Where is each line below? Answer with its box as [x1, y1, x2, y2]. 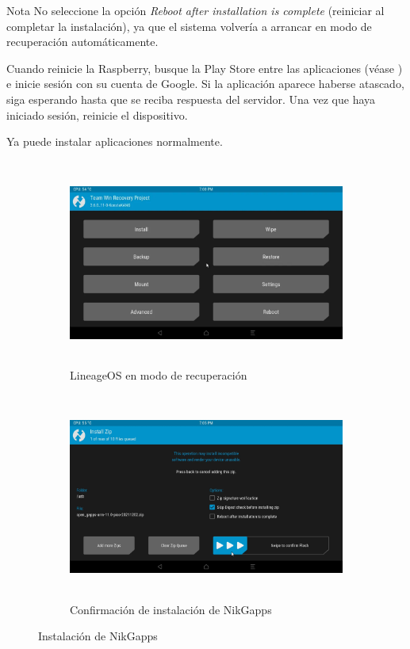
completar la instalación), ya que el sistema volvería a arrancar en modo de [6, 17, 372, 34]
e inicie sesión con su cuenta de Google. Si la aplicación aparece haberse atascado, [6, 75, 404, 92]
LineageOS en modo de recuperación [70, 367, 247, 384]
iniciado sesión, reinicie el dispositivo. [6, 106, 188, 123]
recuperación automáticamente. [6, 33, 159, 50]
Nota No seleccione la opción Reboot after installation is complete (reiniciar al [6, 2, 385, 18]
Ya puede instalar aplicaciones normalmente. [6, 133, 223, 150]
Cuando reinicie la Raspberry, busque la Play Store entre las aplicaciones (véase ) [6, 59, 403, 76]
